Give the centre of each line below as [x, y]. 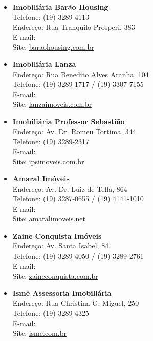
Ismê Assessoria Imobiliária [62, 293]
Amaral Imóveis [41, 178]
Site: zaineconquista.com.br [55, 276]
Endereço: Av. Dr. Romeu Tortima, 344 [74, 131]
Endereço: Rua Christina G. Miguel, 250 [76, 303]
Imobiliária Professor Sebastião [69, 121]
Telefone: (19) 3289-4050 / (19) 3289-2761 [78, 256]
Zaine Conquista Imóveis [57, 235]
